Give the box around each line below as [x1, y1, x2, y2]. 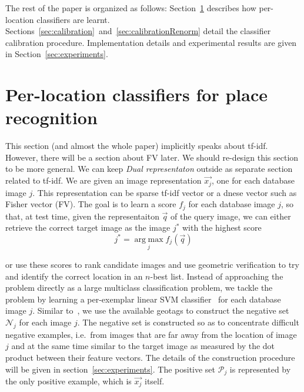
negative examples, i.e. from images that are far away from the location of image [5, 328, 297, 340]
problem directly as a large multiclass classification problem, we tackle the [5, 281, 273, 294]
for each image [19, 315, 72, 328]
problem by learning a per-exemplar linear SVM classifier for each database [5, 293, 281, 305]
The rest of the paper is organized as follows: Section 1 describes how [5, 2, 256, 14]
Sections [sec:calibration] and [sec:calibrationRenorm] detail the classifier [5, 25, 271, 37]
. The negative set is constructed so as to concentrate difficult [77, 315, 299, 328]
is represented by [229, 363, 291, 375]
